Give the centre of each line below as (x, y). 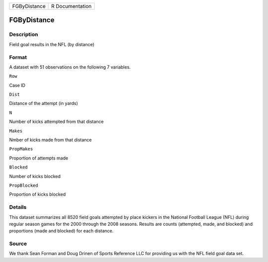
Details (18, 207)
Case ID (17, 85)
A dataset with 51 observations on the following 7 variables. (70, 67)
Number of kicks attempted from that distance (56, 122)
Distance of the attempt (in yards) (44, 104)
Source (18, 244)
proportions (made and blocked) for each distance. (61, 231)
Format (18, 57)
